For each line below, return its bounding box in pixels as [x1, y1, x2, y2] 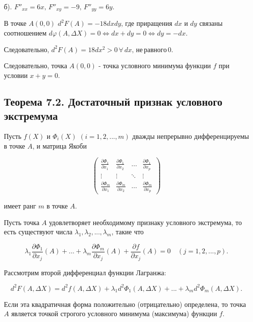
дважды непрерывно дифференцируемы [132, 131, 249, 141]
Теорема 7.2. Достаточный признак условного [4, 94, 223, 109]
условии [4, 70, 28, 80]
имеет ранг [4, 201, 36, 211]
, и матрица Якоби [32, 140, 87, 151]
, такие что [111, 227, 144, 237]
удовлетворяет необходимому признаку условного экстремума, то [49, 217, 242, 227]
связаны [199, 18, 223, 28]
